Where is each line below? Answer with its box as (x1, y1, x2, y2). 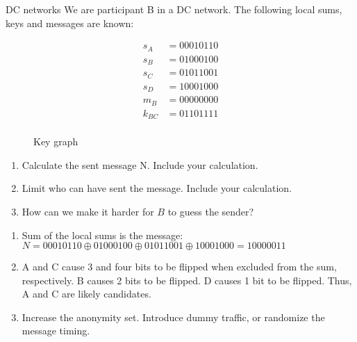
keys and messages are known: (6, 15, 134, 30)
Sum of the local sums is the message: (22, 227, 183, 242)
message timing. (22, 323, 90, 338)
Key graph (33, 134, 78, 149)
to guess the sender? (167, 204, 254, 218)
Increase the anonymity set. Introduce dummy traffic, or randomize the (22, 309, 325, 324)
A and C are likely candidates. (22, 286, 151, 301)
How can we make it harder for (22, 204, 154, 218)
